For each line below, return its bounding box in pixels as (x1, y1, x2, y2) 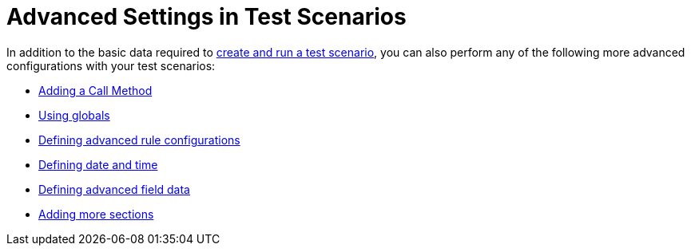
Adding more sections (38, 207, 154, 221)
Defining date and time (38, 157, 158, 171)
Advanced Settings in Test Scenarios (6, 3, 407, 30)
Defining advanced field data (38, 182, 190, 196)
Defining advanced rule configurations (38, 132, 240, 147)
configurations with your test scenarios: (6, 58, 216, 73)
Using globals (38, 108, 110, 122)
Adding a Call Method (38, 83, 153, 97)
